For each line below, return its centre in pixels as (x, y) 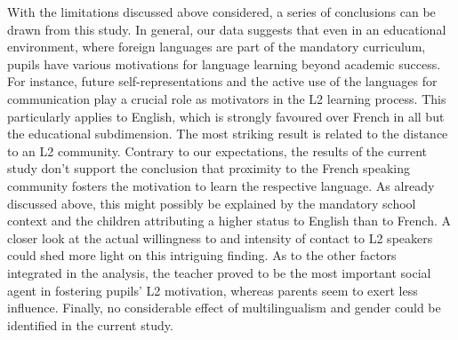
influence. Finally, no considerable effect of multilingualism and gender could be (224, 308)
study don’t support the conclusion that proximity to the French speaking (209, 168)
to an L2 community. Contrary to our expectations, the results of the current (217, 150)
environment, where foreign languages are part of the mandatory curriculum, (217, 47)
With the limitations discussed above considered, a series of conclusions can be (221, 12)
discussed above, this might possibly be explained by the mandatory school (212, 203)
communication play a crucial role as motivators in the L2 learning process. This (227, 98)
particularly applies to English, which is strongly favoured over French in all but (226, 116)
